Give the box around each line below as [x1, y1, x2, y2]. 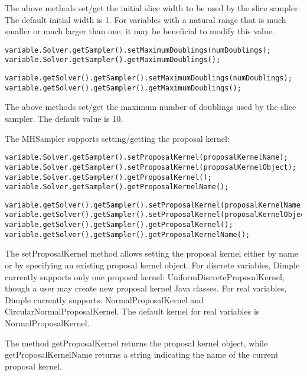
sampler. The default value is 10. [5, 112, 123, 124]
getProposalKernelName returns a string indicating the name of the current [5, 348, 279, 361]
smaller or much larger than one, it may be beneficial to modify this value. [5, 25, 275, 37]
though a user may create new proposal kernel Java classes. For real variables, [5, 282, 287, 294]
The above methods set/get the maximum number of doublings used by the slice [5, 101, 296, 113]
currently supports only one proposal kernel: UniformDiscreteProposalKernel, [5, 270, 285, 283]
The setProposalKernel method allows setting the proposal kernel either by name [5, 247, 298, 260]
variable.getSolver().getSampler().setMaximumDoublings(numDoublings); [5, 74, 292, 83]
